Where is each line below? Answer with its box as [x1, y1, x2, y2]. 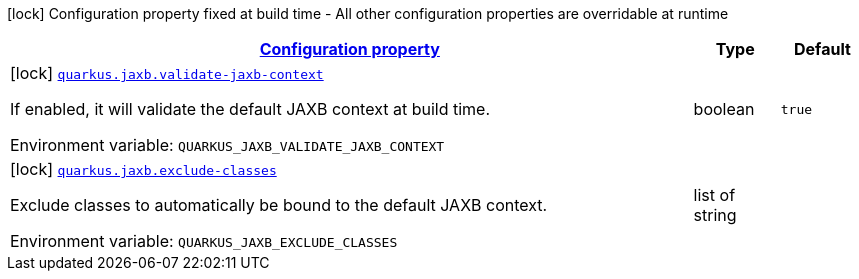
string [693, 205, 737, 225]
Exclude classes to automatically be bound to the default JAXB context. [10, 195, 548, 215]
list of [693, 185, 736, 205]
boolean [693, 99, 755, 119]
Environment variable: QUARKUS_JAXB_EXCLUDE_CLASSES [10, 231, 398, 251]
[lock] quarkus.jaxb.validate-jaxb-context [10, 63, 324, 83]
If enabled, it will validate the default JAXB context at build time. [10, 99, 491, 119]
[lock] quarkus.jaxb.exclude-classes [10, 159, 277, 179]
